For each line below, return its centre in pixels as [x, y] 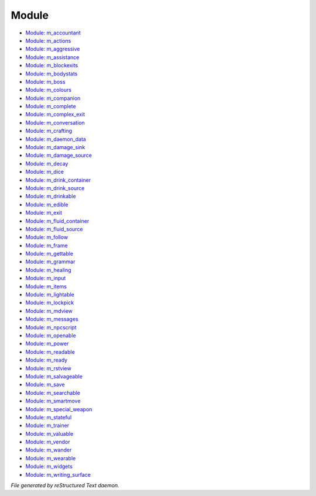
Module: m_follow [47, 237]
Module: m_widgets [49, 466]
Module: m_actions [48, 40]
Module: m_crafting [49, 131]
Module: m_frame [47, 245]
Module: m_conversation [55, 122]
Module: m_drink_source [55, 188]
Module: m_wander [49, 450]
